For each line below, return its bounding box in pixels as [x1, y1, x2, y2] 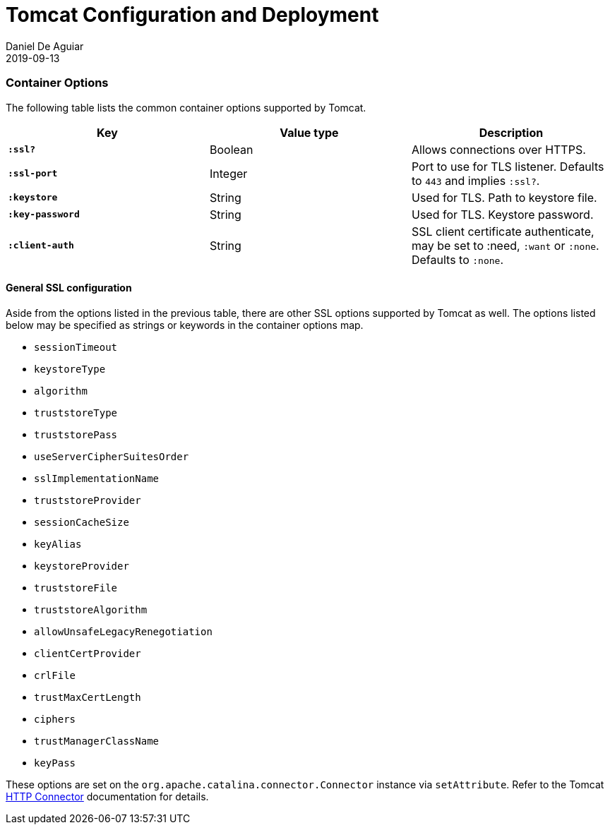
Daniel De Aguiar [6, 40, 84, 52]
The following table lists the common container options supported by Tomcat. [6, 101, 366, 114]
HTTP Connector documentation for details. [6, 790, 209, 802]
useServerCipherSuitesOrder [34, 450, 189, 462]
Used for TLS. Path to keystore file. [411, 190, 597, 205]
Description [479, 125, 544, 140]
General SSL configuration [6, 282, 132, 294]
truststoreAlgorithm [34, 603, 148, 615]
